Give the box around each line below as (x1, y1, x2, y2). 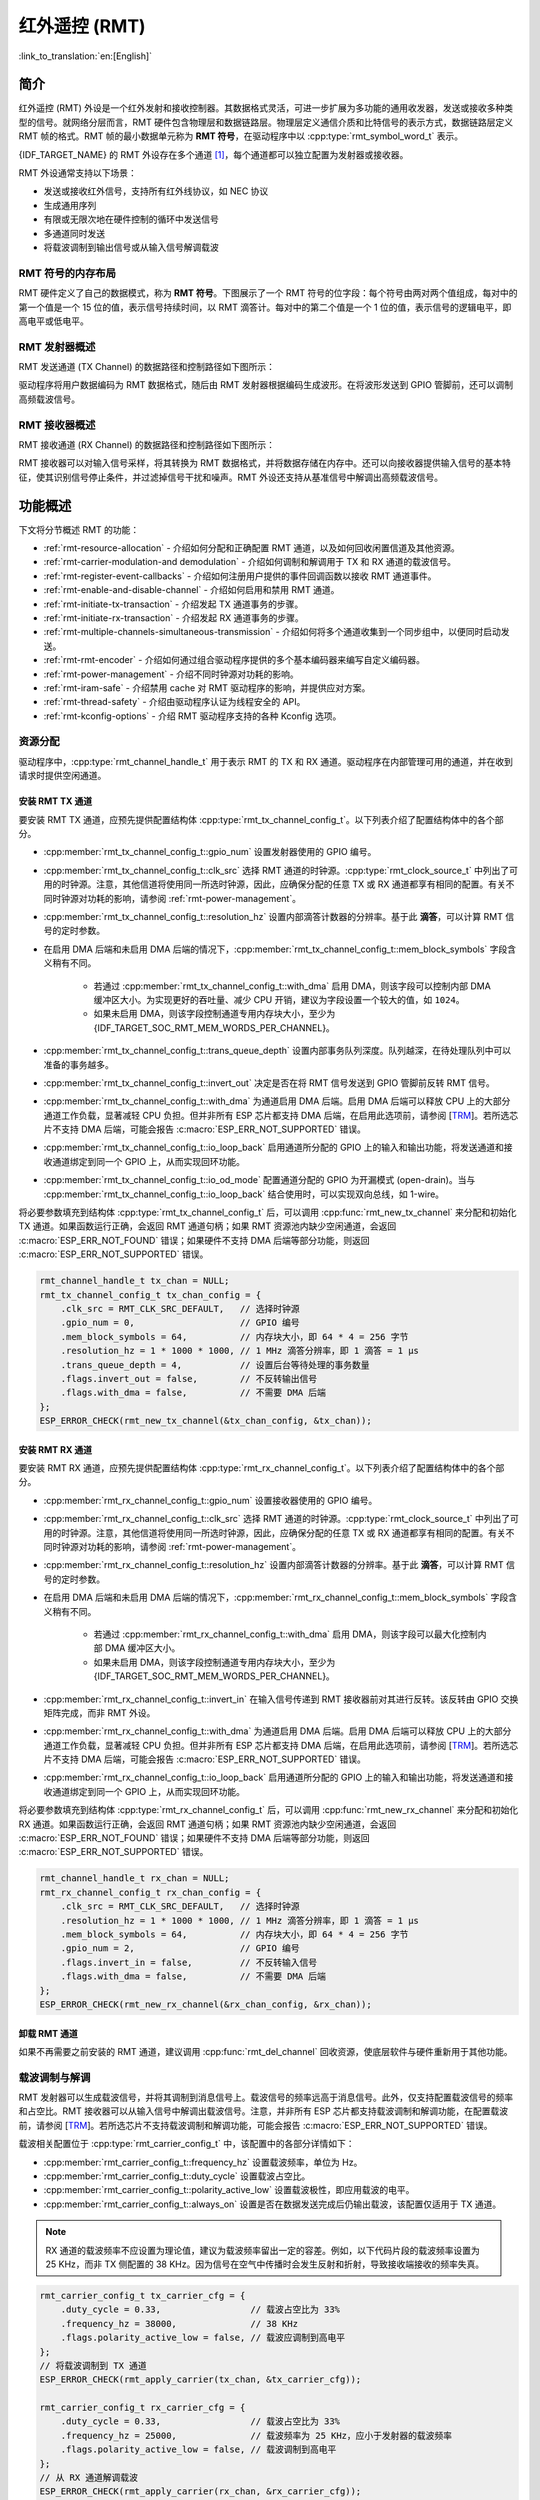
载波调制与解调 (18, 2070, 91, 2084)
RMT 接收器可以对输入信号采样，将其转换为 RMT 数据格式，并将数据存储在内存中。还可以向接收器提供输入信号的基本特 (18, 457, 512, 469)
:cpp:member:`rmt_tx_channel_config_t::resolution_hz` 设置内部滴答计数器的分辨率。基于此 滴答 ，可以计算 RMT (43, 910, 504, 922)
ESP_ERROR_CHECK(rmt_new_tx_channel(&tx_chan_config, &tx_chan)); (39, 1415, 372, 1427)
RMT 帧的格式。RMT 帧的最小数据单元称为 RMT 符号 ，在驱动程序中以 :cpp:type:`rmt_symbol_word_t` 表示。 (18, 130, 464, 142)
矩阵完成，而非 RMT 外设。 (43, 1706, 156, 1719)
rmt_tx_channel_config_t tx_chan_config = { (39, 1289, 262, 1300)
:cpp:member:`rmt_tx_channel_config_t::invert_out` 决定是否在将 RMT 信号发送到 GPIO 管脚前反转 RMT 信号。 (43, 1076, 495, 1089)
